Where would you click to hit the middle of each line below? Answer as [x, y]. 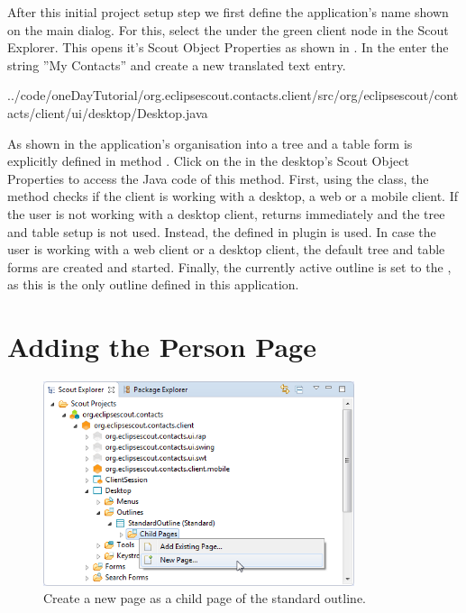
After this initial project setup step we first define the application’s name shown [228, 12]
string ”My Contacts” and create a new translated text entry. [177, 64]
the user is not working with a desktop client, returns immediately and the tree [226, 213]
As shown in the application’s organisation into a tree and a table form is [210, 143]
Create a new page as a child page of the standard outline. [205, 598]
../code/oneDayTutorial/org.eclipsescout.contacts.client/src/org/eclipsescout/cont [233, 95]
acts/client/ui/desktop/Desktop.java [108, 112]
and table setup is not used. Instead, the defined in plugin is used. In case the [222, 231]
